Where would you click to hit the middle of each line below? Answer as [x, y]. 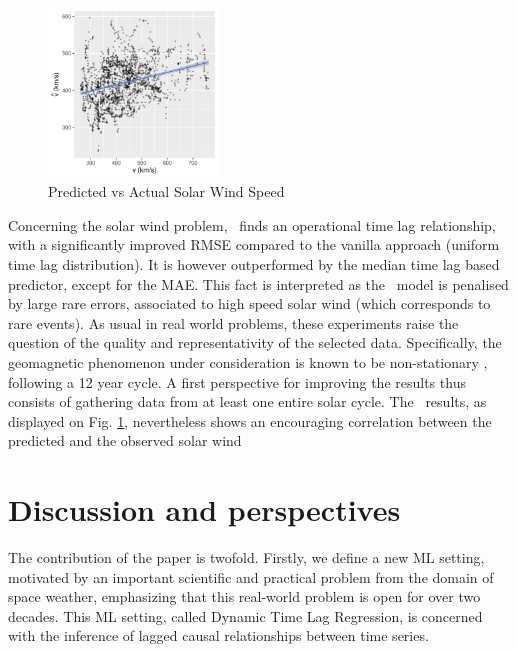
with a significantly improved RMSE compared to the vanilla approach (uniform [254, 244]
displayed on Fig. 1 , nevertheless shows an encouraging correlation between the [250, 420]
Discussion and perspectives [204, 509]
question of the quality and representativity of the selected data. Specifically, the [255, 342]
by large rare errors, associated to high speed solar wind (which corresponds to [249, 303]
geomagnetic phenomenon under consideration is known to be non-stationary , [248, 361]
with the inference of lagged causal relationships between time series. [218, 635]
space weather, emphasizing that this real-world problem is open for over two [244, 596]
